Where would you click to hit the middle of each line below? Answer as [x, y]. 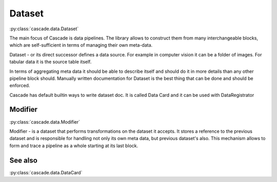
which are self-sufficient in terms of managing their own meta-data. [81, 45]
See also [24, 160]
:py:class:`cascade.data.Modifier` [45, 122]
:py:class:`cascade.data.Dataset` [44, 29]
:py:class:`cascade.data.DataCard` [46, 172]
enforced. [20, 86]
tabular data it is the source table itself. [51, 62]
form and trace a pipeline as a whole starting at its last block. [74, 146]
